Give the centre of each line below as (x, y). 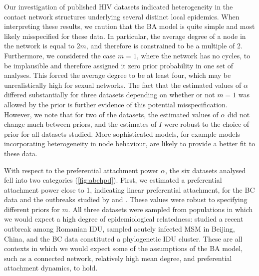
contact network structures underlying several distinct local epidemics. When (122, 16)
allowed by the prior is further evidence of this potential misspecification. (116, 104)
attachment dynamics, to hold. (51, 268)
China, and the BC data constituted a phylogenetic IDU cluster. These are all (123, 238)
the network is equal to (39, 46)
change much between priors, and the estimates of (80, 124)
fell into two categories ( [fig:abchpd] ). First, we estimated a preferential (113, 180)
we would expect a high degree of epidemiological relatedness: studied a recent (124, 219)
